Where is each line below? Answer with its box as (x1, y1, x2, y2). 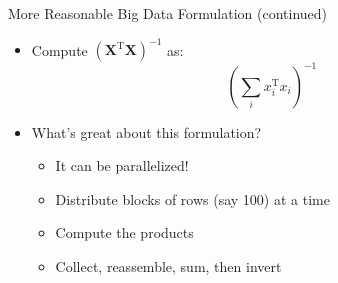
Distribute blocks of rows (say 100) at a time (55, 188, 330, 209)
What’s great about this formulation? (31, 121, 262, 142)
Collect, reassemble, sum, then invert (55, 255, 282, 276)
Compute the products (55, 222, 194, 243)
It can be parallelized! (55, 155, 189, 176)
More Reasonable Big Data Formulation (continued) (8, 3, 328, 23)
